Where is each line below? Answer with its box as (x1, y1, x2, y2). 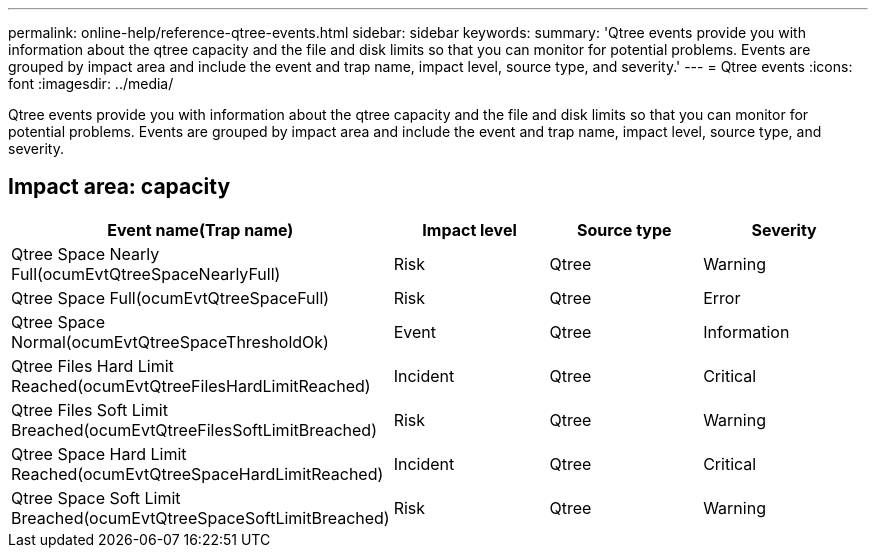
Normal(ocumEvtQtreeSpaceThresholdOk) (11, 331, 329, 352)
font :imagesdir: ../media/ (8, 75, 174, 92)
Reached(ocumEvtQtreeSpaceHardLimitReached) (11, 463, 384, 484)
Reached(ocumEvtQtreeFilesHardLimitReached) (11, 375, 371, 396)
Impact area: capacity (8, 174, 231, 200)
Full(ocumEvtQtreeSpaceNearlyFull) (11, 263, 281, 284)
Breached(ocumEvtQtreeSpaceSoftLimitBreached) (11, 507, 390, 528)
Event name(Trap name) (107, 219, 294, 240)
